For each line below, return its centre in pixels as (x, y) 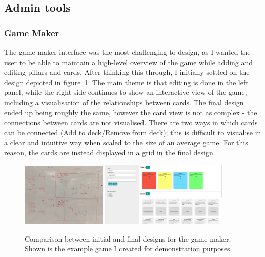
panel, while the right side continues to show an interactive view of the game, (126, 92)
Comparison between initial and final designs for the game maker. (128, 238)
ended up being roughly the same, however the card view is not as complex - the (131, 112)
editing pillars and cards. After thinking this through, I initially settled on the (127, 72)
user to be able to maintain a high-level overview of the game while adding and (129, 62)
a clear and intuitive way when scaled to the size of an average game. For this (126, 142)
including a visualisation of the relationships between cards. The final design (124, 102)
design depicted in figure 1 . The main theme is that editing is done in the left (126, 82)
